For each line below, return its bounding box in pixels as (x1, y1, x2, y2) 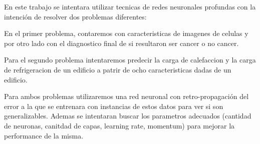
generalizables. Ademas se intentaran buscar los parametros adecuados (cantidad (4, 110, 251, 121)
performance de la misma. (4, 130, 84, 140)
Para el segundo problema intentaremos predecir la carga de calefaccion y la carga (4, 54, 256, 65)
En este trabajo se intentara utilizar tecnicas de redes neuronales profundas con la (4, 1, 256, 11)
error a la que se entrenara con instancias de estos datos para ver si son (4, 100, 223, 111)
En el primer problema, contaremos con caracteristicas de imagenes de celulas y (4, 28, 248, 38)
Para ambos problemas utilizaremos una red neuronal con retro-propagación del (4, 91, 249, 101)
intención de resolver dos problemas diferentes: (4, 11, 147, 21)
